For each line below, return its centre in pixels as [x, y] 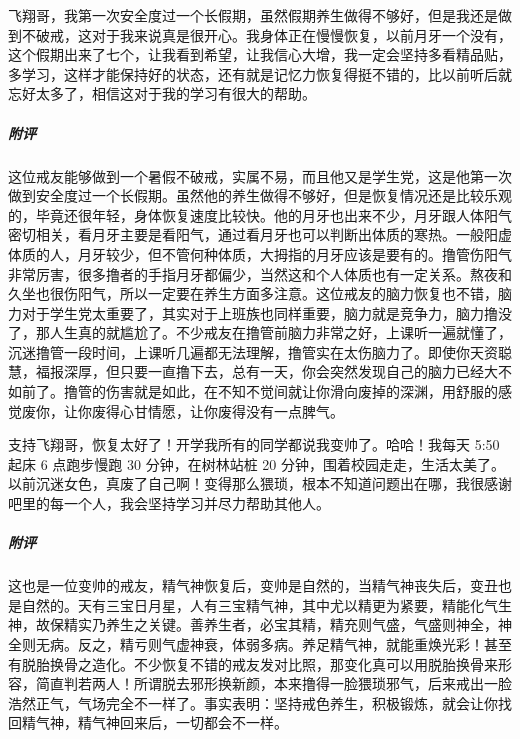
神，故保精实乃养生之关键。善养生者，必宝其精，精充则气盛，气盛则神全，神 [260, 624]
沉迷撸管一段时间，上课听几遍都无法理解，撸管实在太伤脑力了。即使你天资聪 [260, 351]
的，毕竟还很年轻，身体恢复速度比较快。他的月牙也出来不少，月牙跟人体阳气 [260, 214]
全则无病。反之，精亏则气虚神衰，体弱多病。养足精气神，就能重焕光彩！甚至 [260, 643]
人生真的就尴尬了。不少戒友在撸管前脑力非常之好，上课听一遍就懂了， [280, 332]
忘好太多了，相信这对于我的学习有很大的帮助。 [162, 93]
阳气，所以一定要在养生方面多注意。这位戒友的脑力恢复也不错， [287, 293]
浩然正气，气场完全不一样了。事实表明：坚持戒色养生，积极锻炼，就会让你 [253, 702]
